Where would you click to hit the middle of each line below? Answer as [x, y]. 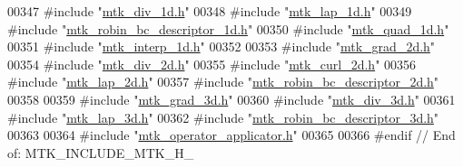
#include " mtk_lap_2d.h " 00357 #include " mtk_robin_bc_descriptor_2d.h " [223, 82]
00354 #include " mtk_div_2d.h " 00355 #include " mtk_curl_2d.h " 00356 [212, 64]
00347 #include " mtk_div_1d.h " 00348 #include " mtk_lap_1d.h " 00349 [210, 11]
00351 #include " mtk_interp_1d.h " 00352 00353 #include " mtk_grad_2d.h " [222, 46]
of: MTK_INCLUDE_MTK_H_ [101, 152]
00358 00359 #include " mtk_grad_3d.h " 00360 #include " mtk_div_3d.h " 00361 [231, 99]
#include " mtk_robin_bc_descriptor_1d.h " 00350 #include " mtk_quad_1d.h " [228, 28]
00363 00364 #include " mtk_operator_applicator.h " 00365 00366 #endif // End [231, 135]
